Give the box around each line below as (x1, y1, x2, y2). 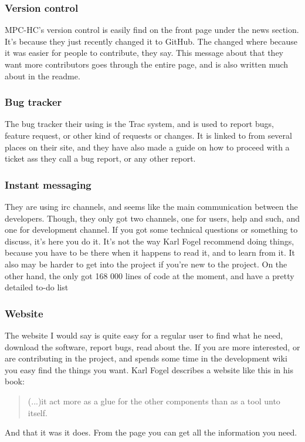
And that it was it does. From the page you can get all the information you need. (5, 426, 297, 438)
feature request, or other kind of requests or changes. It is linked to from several (5, 129, 292, 141)
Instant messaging (5, 177, 91, 192)
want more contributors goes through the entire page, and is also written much (5, 58, 289, 70)
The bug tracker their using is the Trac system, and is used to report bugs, (5, 118, 274, 130)
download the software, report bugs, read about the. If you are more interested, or (5, 340, 300, 353)
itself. (28, 406, 48, 418)
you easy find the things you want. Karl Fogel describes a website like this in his (5, 363, 293, 376)
